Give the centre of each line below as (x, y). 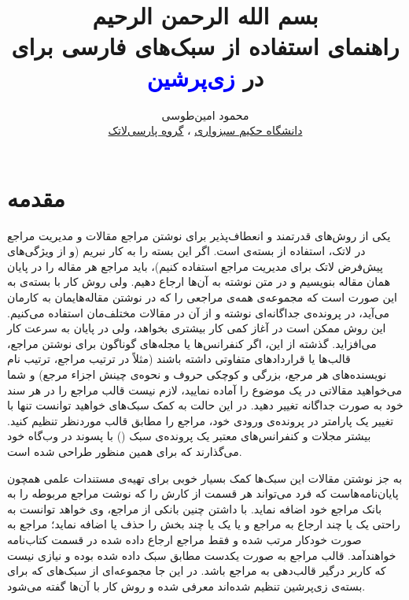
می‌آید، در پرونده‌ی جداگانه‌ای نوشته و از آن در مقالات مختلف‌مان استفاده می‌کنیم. (199, 312)
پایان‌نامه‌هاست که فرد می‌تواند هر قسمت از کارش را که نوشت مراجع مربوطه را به (203, 493)
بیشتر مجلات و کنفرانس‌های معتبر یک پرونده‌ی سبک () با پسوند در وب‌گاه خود (189, 436)
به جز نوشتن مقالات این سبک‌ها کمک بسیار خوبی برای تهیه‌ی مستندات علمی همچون (205, 478)
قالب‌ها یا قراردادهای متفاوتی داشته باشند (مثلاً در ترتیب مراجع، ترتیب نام (179, 359)
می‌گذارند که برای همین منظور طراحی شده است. (125, 451)
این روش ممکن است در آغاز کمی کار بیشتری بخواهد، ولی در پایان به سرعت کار (197, 328)
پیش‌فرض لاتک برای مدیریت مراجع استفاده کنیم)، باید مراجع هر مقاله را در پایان (195, 266)
